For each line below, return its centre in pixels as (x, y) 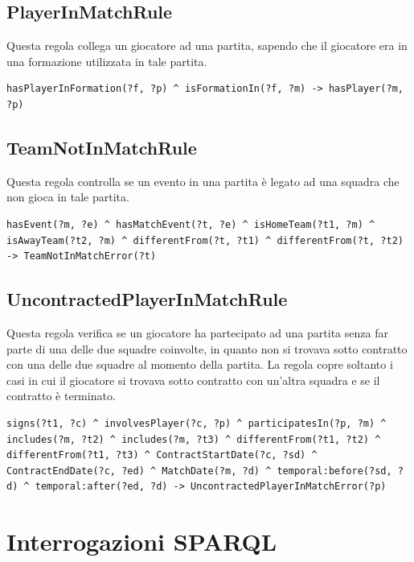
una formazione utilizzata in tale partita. (107, 61)
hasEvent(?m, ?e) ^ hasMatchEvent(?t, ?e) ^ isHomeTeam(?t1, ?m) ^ (191, 224)
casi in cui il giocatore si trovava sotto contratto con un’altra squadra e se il (193, 380)
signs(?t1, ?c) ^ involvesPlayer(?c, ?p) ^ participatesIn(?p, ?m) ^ (197, 423)
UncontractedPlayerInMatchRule (147, 299)
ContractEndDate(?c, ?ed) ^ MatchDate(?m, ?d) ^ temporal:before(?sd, (199, 471)
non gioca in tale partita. (68, 197)
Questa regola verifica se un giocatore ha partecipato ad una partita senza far (197, 332)
